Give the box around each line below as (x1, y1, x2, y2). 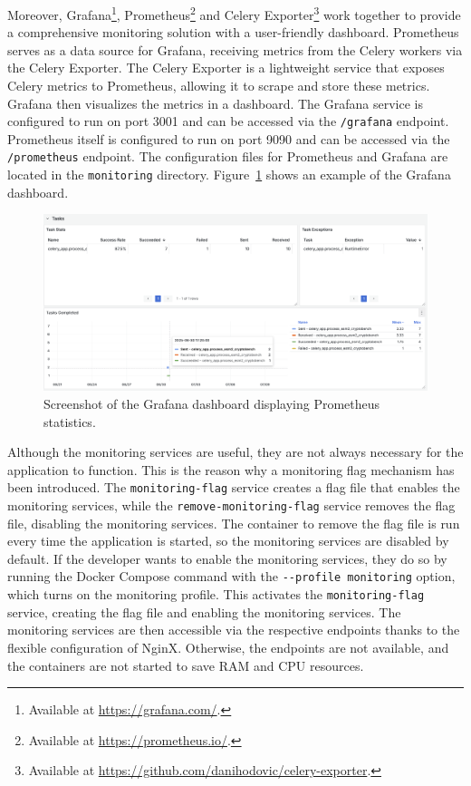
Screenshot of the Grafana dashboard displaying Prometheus (43, 393, 380, 412)
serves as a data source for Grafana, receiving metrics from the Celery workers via (7, 40, 463, 59)
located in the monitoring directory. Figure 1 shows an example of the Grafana (7, 165, 451, 184)
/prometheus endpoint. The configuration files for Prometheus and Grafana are (7, 147, 448, 166)
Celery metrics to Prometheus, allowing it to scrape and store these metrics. (7, 76, 430, 95)
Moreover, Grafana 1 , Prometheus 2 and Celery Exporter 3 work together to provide (7, 3, 461, 24)
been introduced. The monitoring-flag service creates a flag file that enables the (7, 478, 460, 497)
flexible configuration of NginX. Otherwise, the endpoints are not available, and (7, 637, 449, 656)
